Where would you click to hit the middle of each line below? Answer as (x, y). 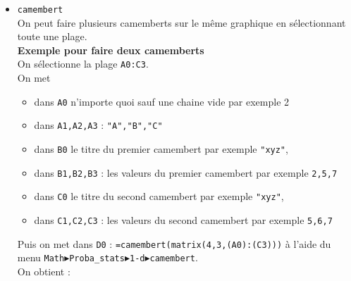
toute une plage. (52, 36)
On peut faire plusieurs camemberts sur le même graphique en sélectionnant (181, 22)
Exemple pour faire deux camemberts (111, 50)
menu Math (41, 257)
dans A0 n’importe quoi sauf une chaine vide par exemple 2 (162, 101)
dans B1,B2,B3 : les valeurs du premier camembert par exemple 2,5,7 (186, 172)
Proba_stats (97, 259)
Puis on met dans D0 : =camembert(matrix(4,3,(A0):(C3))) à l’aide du (174, 243)
